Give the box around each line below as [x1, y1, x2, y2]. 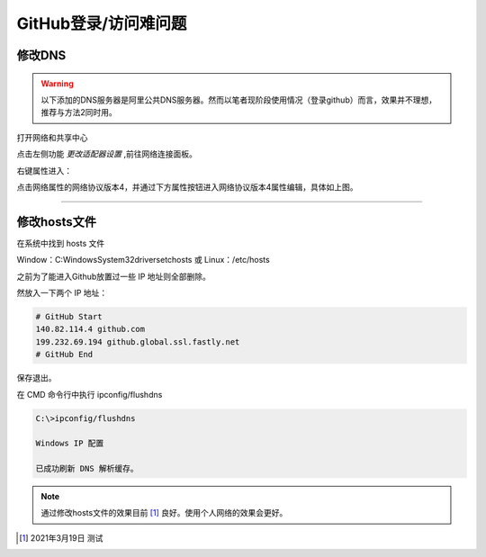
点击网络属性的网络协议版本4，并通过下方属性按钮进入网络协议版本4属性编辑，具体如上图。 [16, 181, 359, 193]
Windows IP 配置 [35, 438, 104, 449]
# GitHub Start [35, 311, 103, 321]
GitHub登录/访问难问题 [16, 13, 187, 33]
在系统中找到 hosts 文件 [16, 238, 105, 248]
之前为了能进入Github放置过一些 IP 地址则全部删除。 [16, 271, 211, 282]
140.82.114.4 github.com [35, 324, 146, 335]
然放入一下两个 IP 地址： [16, 287, 108, 298]
